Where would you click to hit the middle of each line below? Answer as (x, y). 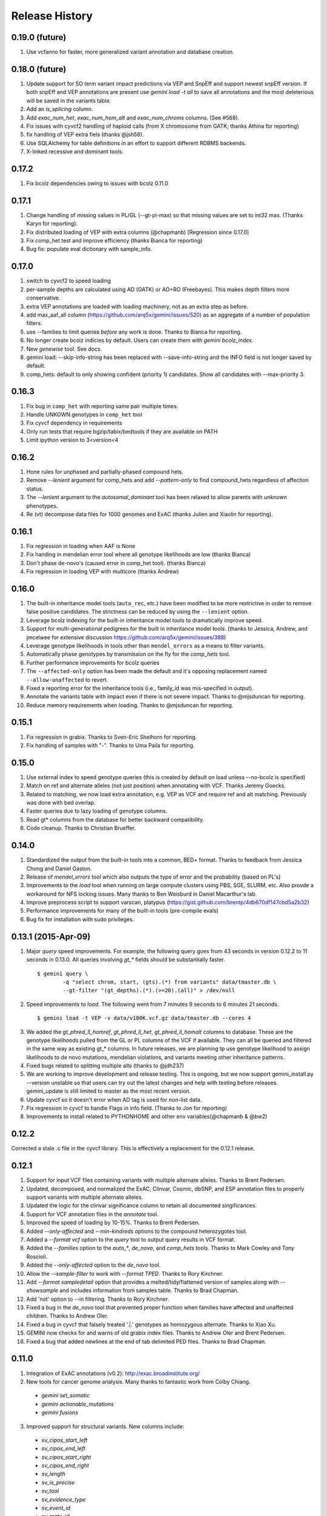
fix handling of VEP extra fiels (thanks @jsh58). (85, 135)
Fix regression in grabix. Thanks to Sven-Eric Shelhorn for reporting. (111, 737)
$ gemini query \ (63, 974)
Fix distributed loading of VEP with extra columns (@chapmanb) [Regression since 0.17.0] (138, 232)
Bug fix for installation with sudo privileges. (80, 919)
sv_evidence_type (64, 1499)
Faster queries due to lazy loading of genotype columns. (97, 811)
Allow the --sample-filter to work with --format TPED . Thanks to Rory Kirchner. (125, 1273)
